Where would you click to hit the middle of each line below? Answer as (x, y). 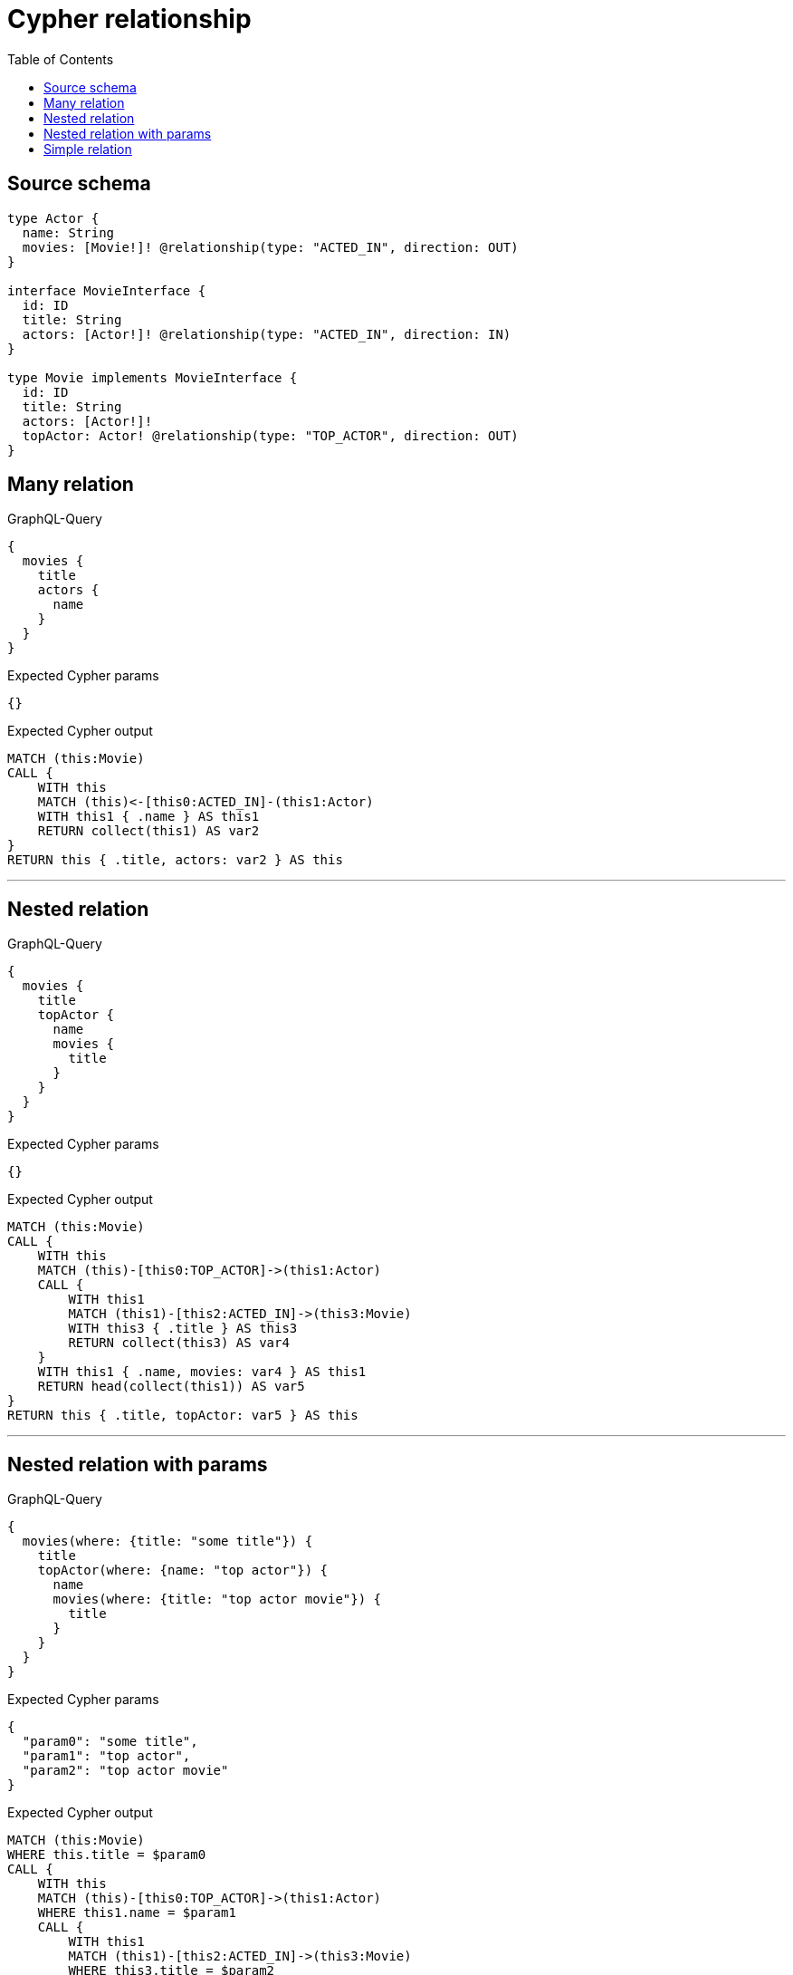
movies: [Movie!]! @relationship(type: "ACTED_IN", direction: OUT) (270, 247)
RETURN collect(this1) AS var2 (148, 831)
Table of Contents (61, 59)
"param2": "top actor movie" (125, 1771)
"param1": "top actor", (106, 1756)
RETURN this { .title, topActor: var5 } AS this (183, 1416)
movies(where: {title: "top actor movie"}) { (217, 1599)
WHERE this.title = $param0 (107, 1855)
